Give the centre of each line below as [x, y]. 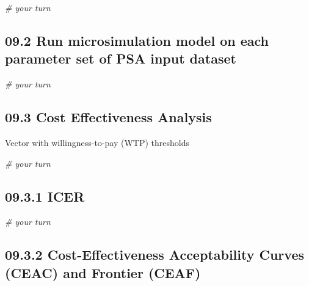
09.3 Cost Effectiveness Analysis [108, 117]
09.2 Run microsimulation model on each [137, 40]
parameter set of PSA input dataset [121, 58]
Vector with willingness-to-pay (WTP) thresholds [97, 142]
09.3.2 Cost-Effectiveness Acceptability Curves [154, 255]
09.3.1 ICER [45, 196]
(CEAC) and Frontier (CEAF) [103, 272]
